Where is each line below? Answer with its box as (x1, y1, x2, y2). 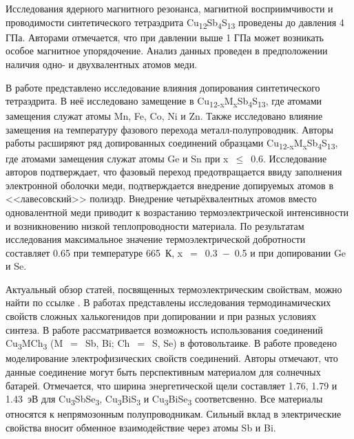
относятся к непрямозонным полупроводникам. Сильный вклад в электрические (6, 407, 342, 421)
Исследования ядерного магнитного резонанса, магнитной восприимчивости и (6, 1, 333, 15)
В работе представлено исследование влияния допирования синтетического (6, 80, 320, 94)
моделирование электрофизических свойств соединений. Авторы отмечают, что (6, 351, 338, 365)
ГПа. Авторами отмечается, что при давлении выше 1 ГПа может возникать (6, 30, 324, 44)
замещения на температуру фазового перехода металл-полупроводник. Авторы (6, 122, 333, 136)
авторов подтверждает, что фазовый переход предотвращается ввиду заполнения (6, 164, 342, 179)
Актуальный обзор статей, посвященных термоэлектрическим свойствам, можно (6, 281, 342, 296)
